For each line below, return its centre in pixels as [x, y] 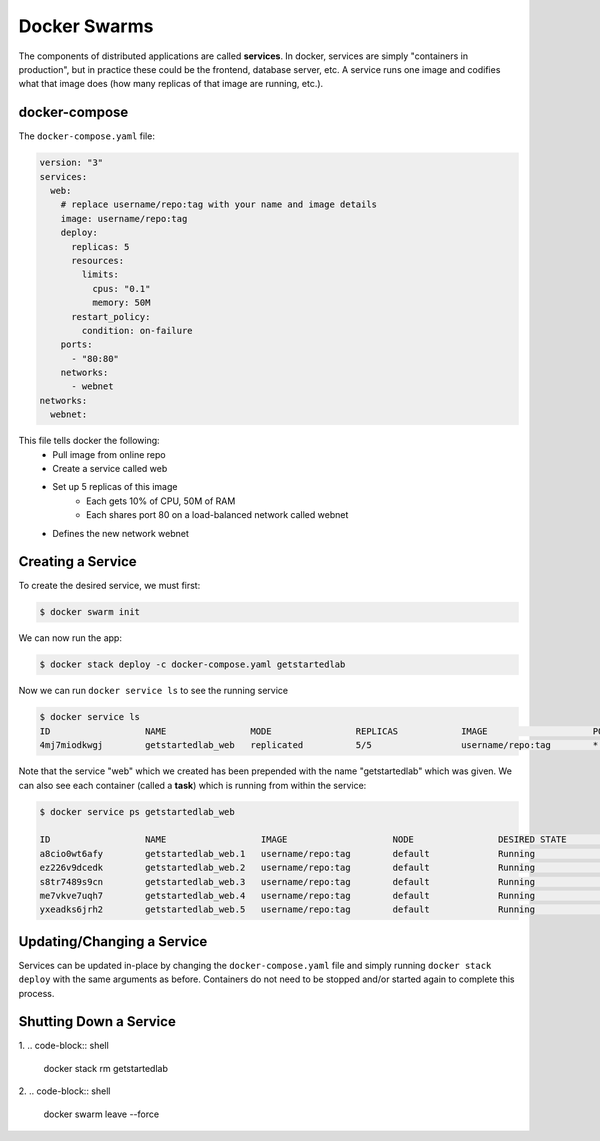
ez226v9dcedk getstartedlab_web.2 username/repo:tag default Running [287, 868]
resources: [98, 260]
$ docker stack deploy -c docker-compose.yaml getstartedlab [192, 664]
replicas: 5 [100, 246]
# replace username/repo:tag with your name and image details [219, 204]
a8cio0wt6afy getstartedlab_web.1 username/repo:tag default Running [287, 853]
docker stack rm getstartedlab [106, 1068]
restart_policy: [111, 316]
